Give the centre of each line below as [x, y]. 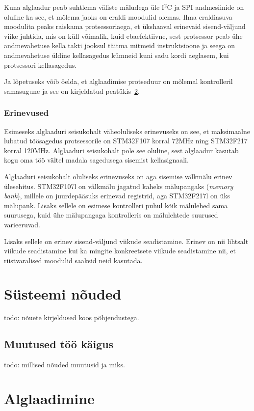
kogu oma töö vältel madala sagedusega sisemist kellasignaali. [96, 160]
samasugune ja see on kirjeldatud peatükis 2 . [72, 91]
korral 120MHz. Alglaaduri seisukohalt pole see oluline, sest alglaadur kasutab [121, 150]
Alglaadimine [49, 398]
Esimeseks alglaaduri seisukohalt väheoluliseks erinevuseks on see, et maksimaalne [127, 131]
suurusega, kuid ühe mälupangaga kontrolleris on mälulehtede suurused [111, 215]
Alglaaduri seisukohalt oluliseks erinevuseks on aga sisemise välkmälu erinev [118, 176]
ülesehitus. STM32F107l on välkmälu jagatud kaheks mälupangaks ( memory [119, 186]
